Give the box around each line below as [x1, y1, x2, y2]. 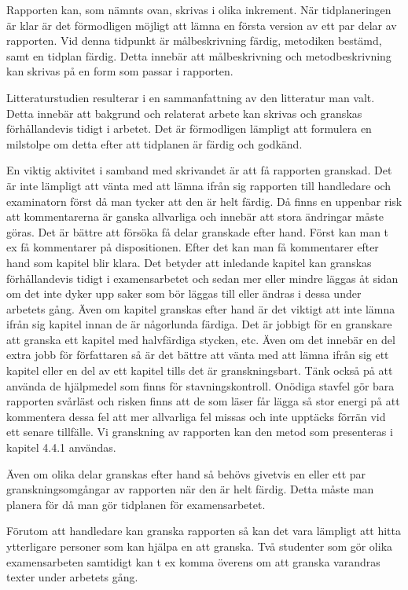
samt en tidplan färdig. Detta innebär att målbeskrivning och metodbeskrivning [6, 47, 391, 64]
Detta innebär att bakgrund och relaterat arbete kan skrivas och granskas [6, 104, 362, 121]
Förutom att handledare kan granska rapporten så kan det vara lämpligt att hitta [6, 522, 402, 539]
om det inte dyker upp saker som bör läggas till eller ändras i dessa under [6, 285, 362, 302]
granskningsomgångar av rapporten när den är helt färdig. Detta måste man [6, 481, 374, 497]
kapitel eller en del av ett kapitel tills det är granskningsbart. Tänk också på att [6, 362, 393, 379]
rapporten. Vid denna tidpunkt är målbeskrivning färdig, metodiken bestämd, [6, 32, 382, 49]
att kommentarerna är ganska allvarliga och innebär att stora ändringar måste [6, 208, 384, 225]
